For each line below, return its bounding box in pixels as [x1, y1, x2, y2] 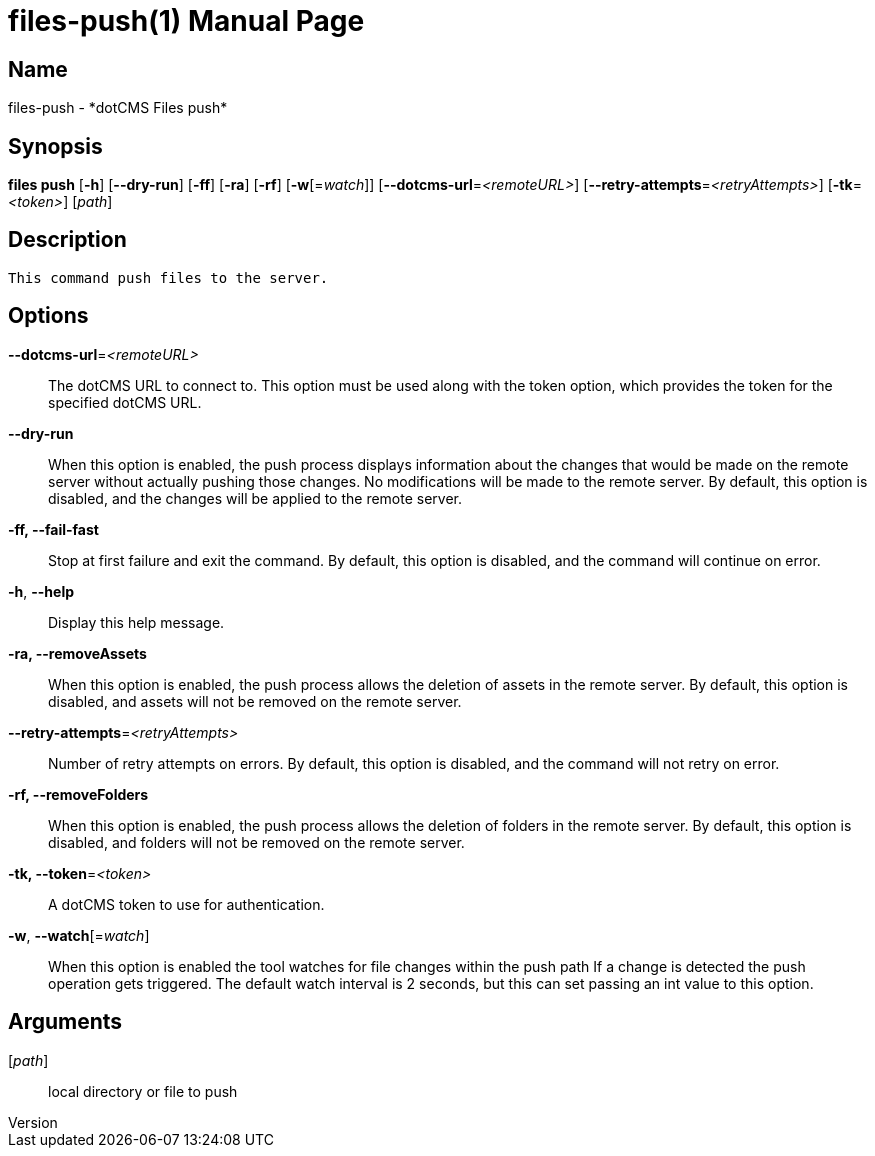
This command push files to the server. [8, 269, 329, 286]
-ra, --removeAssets [8, 644, 147, 662]
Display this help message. [48, 613, 225, 631]
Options [8, 303, 89, 329]
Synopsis [8, 133, 103, 159]
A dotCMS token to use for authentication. [48, 895, 325, 913]
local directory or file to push [48, 1082, 238, 1100]
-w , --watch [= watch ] [8, 926, 150, 944]
